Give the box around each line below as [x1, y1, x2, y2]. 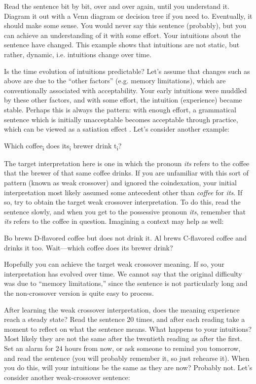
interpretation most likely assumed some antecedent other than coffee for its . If [4, 187, 243, 197]
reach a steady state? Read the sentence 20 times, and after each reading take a [4, 314, 245, 324]
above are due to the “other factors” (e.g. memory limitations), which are [4, 75, 226, 86]
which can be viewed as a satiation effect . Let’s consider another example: [4, 124, 230, 134]
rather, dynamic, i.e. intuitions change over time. [4, 49, 151, 59]
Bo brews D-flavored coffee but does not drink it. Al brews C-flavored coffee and [4, 233, 247, 243]
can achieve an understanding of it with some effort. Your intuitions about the [4, 30, 241, 40]
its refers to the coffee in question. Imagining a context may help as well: [4, 216, 224, 226]
